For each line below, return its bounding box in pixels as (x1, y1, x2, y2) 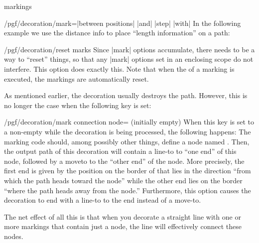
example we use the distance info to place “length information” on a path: (4, 27, 230, 38)
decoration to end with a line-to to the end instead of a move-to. (4, 195, 201, 205)
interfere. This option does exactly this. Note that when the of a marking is (4, 63, 235, 74)
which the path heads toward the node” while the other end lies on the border (4, 175, 243, 185)
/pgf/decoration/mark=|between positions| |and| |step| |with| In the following (4, 17, 241, 28)
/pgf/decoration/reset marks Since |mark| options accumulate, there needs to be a (4, 44, 255, 54)
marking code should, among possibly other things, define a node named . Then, (4, 136, 250, 146)
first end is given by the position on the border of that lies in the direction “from (4, 165, 251, 176)
